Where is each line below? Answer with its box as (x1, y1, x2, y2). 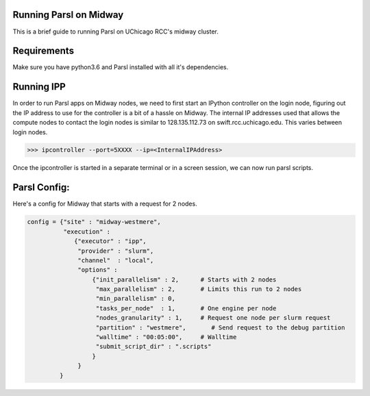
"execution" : (62, 227, 111, 236)
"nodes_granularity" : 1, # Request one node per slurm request (95, 314, 331, 322)
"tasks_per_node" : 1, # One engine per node (95, 304, 277, 312)
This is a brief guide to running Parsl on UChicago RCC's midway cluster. (12, 27, 219, 36)
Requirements (12, 45, 75, 57)
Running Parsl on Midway (12, 9, 124, 21)
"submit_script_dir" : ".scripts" (95, 343, 212, 351)
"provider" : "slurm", (77, 247, 154, 255)
